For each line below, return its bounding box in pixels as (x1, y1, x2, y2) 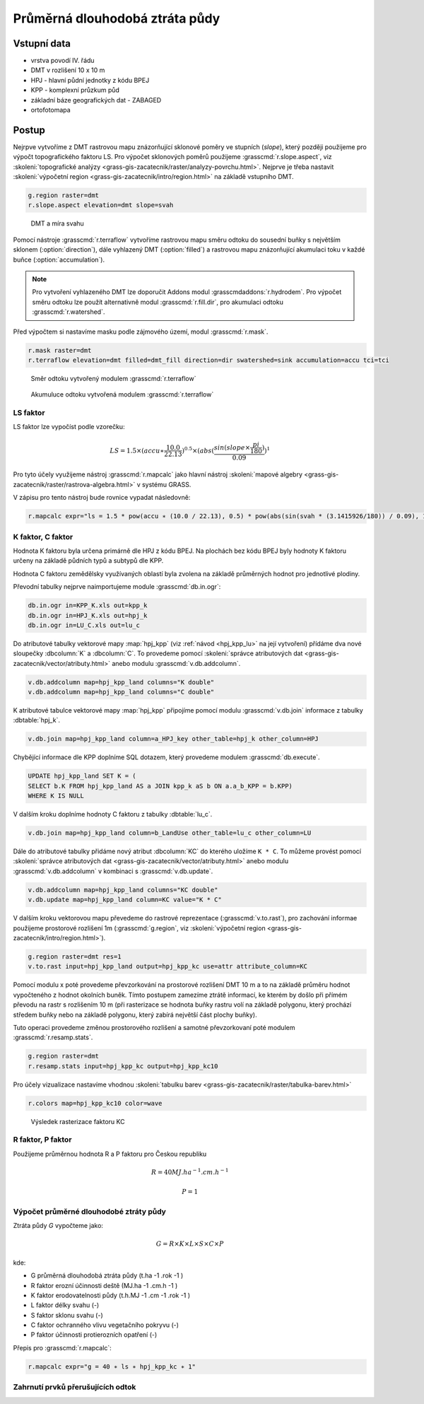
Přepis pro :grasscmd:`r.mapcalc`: (13, 1343, 112, 1352)
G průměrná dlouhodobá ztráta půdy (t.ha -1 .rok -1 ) (30, 1271, 184, 1280)
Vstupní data (13, 37, 71, 49)
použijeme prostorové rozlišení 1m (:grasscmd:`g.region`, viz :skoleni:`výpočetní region (13, 923, 266, 932)
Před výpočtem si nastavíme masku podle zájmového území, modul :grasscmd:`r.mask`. (13, 327, 269, 336)
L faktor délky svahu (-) (30, 1301, 100, 1309)
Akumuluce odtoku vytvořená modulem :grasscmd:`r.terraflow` (30, 390, 214, 399)
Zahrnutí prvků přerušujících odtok (13, 1382, 136, 1392)
